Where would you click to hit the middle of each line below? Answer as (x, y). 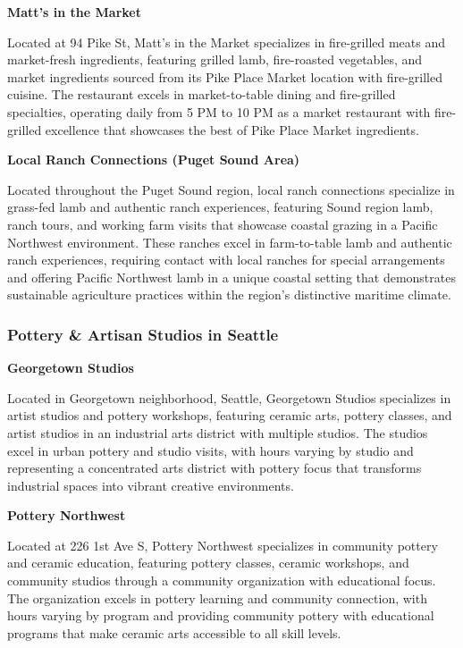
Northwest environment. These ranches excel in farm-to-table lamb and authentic (230, 242)
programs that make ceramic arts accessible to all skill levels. (174, 632)
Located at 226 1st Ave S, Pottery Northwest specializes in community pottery (223, 545)
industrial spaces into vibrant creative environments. (151, 485)
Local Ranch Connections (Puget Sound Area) (154, 160)
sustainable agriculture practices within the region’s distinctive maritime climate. (229, 295)
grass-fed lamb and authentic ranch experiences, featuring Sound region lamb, (220, 207)
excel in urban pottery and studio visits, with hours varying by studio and (210, 450)
